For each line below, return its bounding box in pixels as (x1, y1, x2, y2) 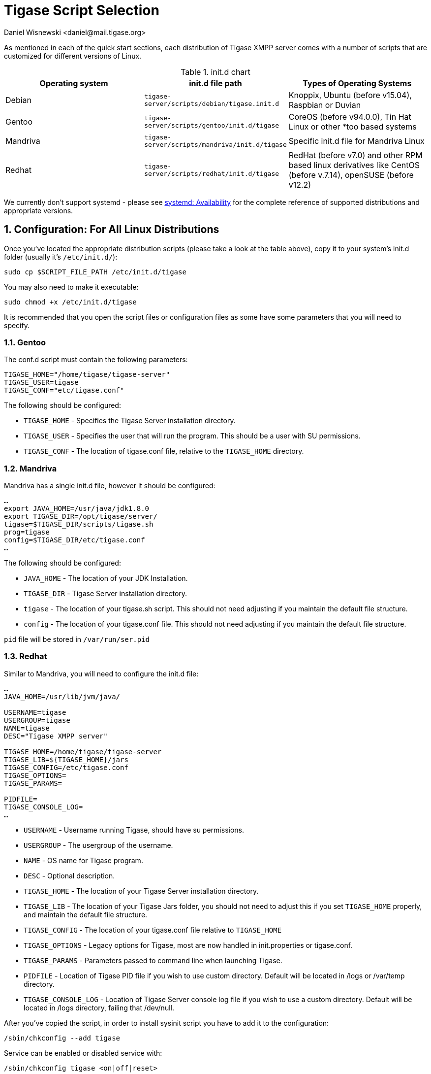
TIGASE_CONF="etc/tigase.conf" (4, 386, 124, 395)
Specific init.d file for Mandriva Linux (288, 135, 425, 146)
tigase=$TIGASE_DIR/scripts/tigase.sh (4, 520, 154, 529)
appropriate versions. (4, 206, 73, 215)
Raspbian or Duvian (288, 100, 361, 110)
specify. (4, 321, 30, 330)
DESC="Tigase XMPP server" (4, 732, 108, 740)
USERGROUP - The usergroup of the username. (24, 840, 173, 849)
